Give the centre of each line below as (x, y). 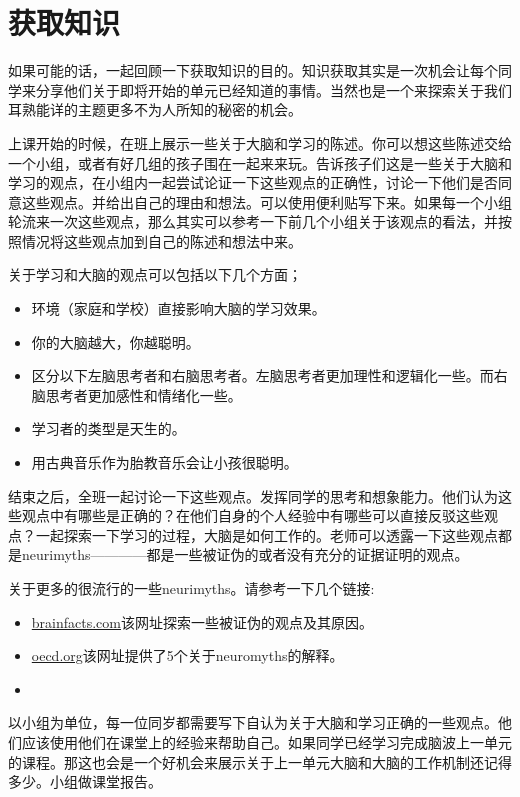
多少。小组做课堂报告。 (85, 781)
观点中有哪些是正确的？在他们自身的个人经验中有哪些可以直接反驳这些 (252, 515)
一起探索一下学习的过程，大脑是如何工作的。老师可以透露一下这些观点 (266, 534)
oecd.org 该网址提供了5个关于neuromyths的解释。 (187, 655)
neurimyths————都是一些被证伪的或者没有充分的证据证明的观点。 (245, 554)
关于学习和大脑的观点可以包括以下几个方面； (155, 274)
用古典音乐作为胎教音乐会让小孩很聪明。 (164, 462)
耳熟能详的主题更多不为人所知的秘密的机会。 (155, 109)
